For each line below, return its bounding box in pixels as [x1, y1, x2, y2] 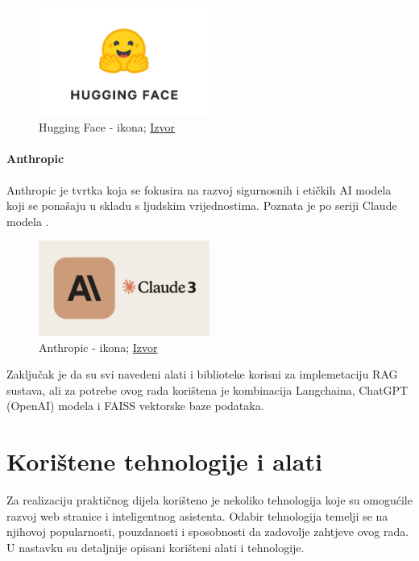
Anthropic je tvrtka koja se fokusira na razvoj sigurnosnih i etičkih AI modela [6, 181, 392, 198]
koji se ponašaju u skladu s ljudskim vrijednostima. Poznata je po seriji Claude [6, 197, 397, 214]
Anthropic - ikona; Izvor [39, 338, 158, 355]
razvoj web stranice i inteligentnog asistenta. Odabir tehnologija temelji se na [6, 507, 388, 524]
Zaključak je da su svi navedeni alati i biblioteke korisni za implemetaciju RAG [6, 366, 398, 383]
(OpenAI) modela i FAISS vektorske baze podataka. [6, 397, 264, 414]
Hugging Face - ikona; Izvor [39, 119, 176, 136]
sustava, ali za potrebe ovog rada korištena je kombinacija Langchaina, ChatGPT [6, 381, 409, 398]
